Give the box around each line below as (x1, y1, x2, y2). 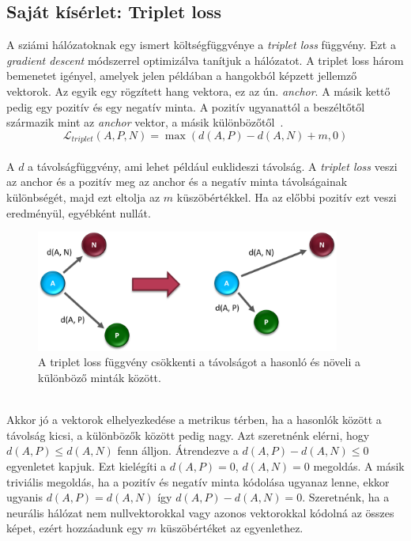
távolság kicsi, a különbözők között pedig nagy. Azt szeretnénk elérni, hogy (6, 426, 370, 443)
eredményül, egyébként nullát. (6, 204, 151, 221)
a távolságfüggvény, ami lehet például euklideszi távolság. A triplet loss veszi (28, 157, 398, 174)
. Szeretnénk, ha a (302, 489, 390, 505)
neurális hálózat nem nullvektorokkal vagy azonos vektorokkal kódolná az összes (6, 504, 394, 520)
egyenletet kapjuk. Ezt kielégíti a (6, 457, 167, 474)
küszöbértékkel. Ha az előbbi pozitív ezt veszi (176, 189, 397, 205)
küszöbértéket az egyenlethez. (160, 520, 304, 536)
